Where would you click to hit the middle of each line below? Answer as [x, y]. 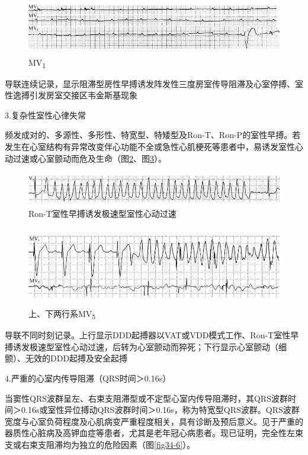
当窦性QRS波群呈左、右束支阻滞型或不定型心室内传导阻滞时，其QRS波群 [146, 398]
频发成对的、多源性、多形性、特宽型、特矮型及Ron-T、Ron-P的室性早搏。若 [153, 135]
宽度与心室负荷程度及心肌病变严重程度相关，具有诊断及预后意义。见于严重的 [154, 421]
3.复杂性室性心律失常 [45, 115]
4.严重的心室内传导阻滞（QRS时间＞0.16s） [88, 378]
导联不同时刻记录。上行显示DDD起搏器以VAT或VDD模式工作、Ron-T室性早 [152, 335]
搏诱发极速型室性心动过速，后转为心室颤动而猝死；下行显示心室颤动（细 [146, 346]
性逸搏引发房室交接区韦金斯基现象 [71, 95]
